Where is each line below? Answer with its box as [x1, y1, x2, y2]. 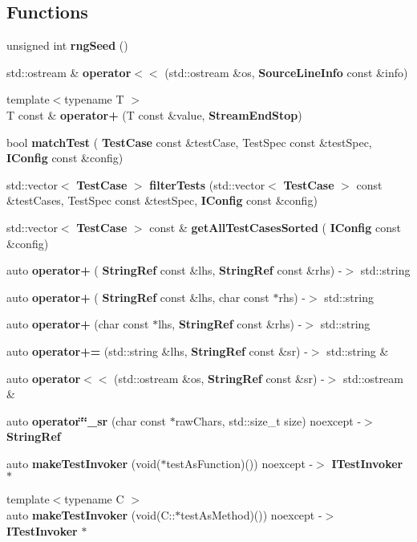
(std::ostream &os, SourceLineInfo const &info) [164, 63, 408, 80]
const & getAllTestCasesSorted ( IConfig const [149, 218, 401, 235]
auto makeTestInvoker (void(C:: [6, 507, 176, 524]
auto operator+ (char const [6, 316, 149, 332]
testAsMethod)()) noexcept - [180, 507, 322, 524]
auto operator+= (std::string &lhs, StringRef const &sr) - [6, 342, 308, 359]
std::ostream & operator [6, 63, 132, 80]
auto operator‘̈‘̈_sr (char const [6, 412, 167, 429]
